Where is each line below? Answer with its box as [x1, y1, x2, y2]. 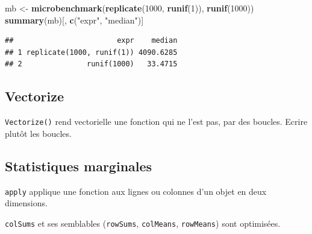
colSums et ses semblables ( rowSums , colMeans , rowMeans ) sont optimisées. [5, 217, 281, 229]
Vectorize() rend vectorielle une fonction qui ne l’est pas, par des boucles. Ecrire [5, 115, 308, 128]
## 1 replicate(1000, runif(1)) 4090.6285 [5, 48, 178, 57]
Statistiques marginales [5, 156, 152, 175]
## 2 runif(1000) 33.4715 [5, 60, 178, 69]
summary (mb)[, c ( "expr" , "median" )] [5, 13, 144, 26]
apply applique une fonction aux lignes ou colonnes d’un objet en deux [5, 185, 267, 197]
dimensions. [5, 197, 48, 209]
